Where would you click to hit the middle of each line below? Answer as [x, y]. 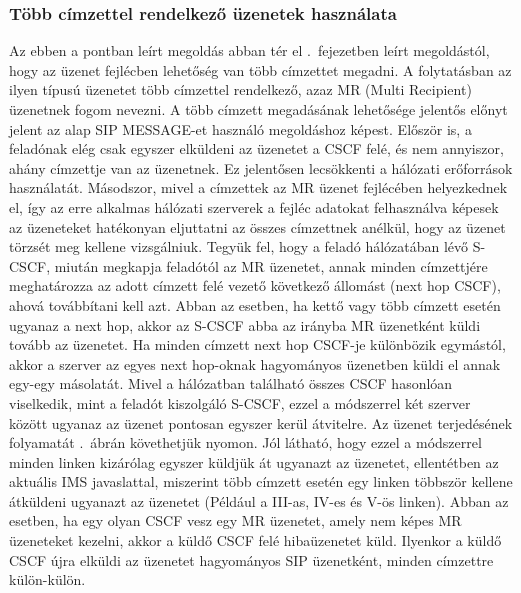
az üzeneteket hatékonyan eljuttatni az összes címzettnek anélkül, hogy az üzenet [257, 226]
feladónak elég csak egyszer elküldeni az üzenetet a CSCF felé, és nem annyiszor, [256, 148]
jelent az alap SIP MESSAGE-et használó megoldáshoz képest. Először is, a [240, 128]
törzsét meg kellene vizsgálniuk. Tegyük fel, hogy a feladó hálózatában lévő [239, 246]
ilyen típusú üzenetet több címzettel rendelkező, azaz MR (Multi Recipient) [240, 89]
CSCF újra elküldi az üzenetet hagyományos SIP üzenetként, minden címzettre [251, 559]
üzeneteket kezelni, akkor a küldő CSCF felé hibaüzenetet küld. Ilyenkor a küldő [255, 540]
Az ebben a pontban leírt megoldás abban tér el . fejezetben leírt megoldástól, [249, 50]
